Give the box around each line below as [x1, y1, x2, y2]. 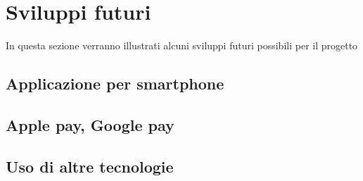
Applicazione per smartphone [6, 73, 224, 94]
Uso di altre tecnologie [6, 155, 174, 177]
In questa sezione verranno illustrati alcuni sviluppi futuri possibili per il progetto [6, 38, 358, 53]
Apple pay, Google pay [6, 113, 174, 135]
